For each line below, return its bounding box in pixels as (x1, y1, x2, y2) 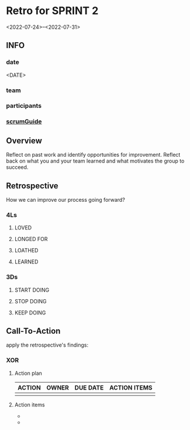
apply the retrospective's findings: (6, 341, 89, 348)
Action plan (14, 370, 43, 377)
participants (6, 101, 42, 110)
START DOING (14, 286, 50, 293)
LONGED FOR (14, 236, 48, 243)
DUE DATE (74, 383, 104, 391)
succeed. (6, 164, 29, 171)
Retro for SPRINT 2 (6, 4, 99, 18)
